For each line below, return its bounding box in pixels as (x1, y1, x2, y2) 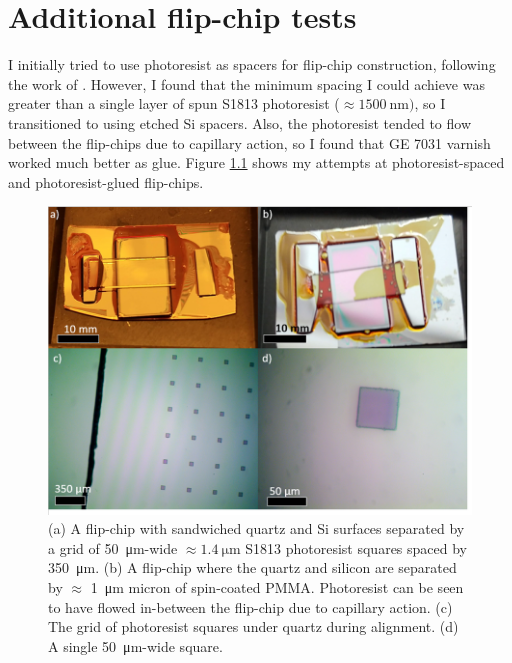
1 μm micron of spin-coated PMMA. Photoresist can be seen (90, 577, 464, 598)
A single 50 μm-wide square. (48, 635, 223, 656)
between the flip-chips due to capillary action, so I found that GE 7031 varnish (8, 132, 491, 153)
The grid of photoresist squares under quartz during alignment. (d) (48, 616, 459, 637)
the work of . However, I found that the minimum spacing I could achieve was (8, 73, 485, 94)
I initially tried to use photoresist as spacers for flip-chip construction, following (8, 54, 496, 75)
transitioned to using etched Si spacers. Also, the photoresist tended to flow (8, 112, 472, 133)
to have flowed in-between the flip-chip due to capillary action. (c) (48, 596, 453, 617)
